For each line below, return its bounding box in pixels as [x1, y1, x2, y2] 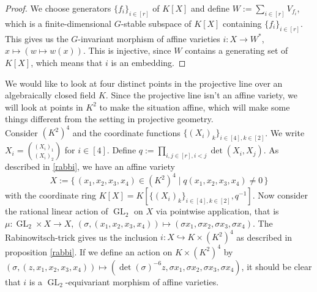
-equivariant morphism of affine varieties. [65, 275, 219, 288]
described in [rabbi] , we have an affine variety [5, 160, 175, 173]
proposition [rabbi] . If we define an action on [5, 245, 173, 258]
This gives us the [5, 32, 69, 45]
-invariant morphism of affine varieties [78, 32, 220, 45]
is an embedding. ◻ [111, 56, 186, 68]
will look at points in [5, 100, 83, 113]
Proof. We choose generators [5, 2, 111, 14]
